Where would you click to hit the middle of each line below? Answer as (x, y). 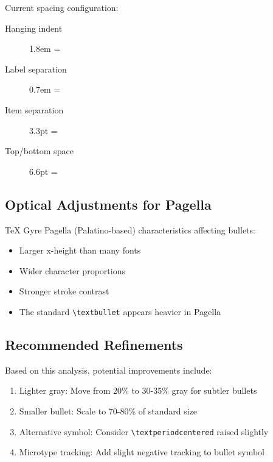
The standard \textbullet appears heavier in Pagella (120, 311)
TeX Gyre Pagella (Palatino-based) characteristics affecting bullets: (130, 229)
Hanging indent (34, 28)
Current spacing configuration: (62, 7)
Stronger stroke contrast (64, 291)
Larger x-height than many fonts (80, 250)
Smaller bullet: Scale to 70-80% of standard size (108, 410)
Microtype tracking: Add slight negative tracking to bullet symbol (142, 452)
